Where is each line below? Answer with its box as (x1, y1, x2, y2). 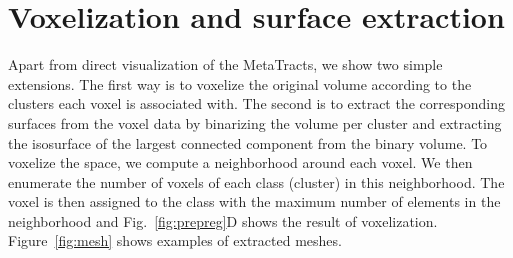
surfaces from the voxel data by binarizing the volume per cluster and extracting (8, 112, 502, 133)
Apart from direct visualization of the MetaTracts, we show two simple (8, 54, 443, 75)
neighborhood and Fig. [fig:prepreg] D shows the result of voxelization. (8, 210, 438, 231)
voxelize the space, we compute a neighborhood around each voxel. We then (8, 152, 473, 173)
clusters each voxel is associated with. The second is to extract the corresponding (8, 93, 505, 114)
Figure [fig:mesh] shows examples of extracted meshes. (8, 230, 342, 251)
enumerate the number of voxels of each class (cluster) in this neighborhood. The (8, 171, 505, 192)
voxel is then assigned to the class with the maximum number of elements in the (8, 191, 501, 212)
